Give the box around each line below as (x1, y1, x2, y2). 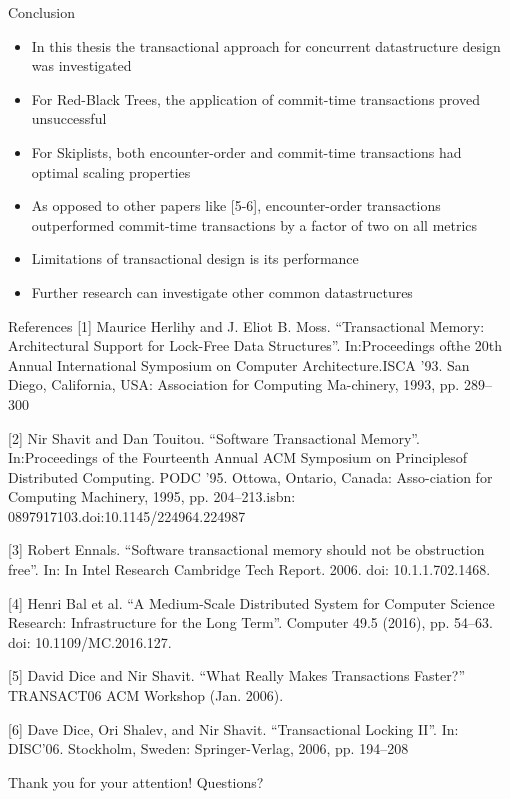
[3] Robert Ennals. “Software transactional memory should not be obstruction (8, 539, 485, 560)
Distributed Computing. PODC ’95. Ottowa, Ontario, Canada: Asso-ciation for (8, 466, 493, 487)
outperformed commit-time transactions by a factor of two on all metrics (31, 214, 478, 235)
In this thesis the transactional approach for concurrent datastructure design (31, 35, 501, 56)
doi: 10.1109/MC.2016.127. (8, 631, 172, 652)
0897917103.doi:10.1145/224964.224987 (8, 505, 246, 526)
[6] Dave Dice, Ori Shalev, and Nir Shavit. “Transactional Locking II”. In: (8, 718, 459, 739)
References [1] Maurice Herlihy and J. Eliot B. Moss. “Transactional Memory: (8, 315, 485, 336)
